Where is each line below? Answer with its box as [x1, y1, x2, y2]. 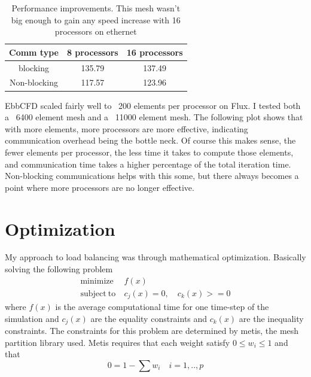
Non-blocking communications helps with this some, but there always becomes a [5, 169, 299, 182]
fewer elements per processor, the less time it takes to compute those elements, [5, 145, 294, 158]
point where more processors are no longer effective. [5, 181, 194, 193]
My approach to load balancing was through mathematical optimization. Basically [5, 251, 306, 263]
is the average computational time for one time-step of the [55, 300, 269, 313]
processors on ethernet [54, 25, 137, 38]
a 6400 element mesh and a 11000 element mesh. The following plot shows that [5, 111, 303, 123]
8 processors [66, 45, 118, 58]
